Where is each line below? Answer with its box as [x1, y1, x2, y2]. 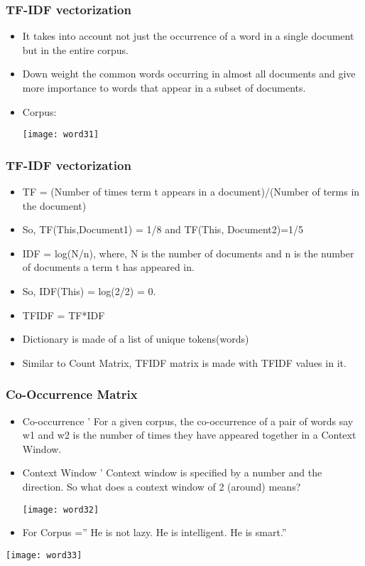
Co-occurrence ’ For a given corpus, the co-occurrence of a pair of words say [22, 413, 354, 428]
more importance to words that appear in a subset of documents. [22, 80, 306, 95]
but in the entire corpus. [22, 42, 129, 57]
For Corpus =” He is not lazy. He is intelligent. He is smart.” [22, 525, 287, 540]
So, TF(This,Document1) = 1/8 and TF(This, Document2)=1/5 [22, 222, 304, 237]
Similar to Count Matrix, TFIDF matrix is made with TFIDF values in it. [22, 355, 347, 370]
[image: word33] [6, 550, 82, 560]
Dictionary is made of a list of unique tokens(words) [22, 331, 249, 346]
